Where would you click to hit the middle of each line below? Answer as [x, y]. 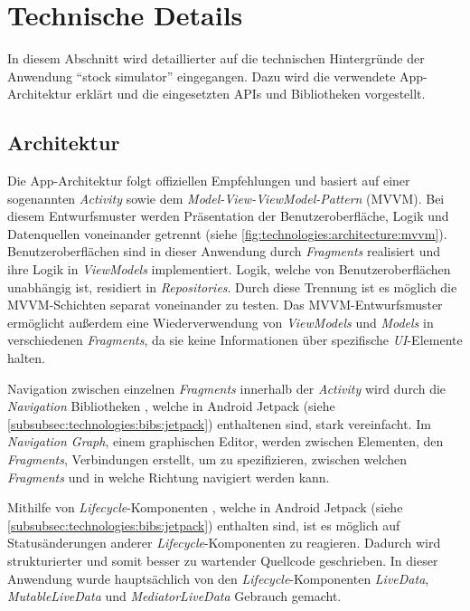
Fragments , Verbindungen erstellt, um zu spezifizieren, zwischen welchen [207, 459]
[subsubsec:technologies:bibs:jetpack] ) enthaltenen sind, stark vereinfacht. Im [219, 423]
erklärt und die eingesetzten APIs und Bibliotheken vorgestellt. [250, 94]
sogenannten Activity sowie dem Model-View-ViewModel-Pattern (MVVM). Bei [226, 198]
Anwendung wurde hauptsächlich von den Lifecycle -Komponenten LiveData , [218, 578]
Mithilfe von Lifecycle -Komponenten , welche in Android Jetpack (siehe [205, 507]
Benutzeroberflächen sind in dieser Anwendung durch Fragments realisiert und [224, 251]
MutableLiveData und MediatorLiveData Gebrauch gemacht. [174, 596]
